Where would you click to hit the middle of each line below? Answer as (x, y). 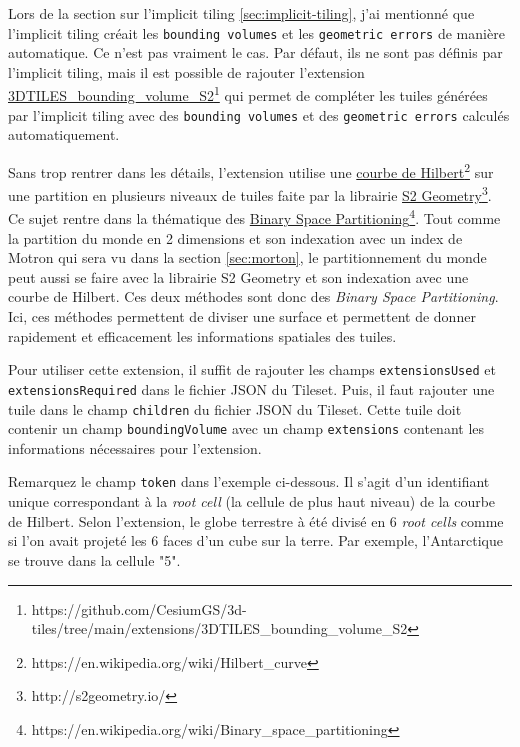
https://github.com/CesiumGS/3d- (139, 608)
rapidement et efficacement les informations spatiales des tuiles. (202, 335)
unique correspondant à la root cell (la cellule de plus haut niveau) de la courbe (252, 501)
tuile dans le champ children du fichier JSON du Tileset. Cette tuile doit (235, 408)
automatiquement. (64, 134)
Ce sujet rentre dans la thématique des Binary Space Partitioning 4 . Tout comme (254, 217)
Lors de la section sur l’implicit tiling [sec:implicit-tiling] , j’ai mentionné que (241, 13)
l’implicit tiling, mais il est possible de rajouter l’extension (186, 71)
